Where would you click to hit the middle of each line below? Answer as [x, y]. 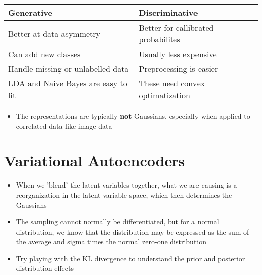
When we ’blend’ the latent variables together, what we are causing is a [126, 185]
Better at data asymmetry [54, 33]
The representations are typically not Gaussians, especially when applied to [133, 116]
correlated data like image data [64, 126]
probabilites [159, 39]
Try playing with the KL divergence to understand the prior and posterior [130, 258]
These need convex [172, 83]
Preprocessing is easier [178, 68]
